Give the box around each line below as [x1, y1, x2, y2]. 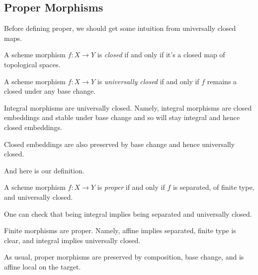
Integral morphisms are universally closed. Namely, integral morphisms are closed [4, 102, 252, 113]
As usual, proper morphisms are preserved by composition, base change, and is [4, 252, 244, 262]
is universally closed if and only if [97, 76, 199, 86]
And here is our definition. [4, 165, 85, 175]
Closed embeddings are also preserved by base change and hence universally [4, 138, 235, 149]
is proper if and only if [97, 182, 165, 192]
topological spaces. [4, 59, 61, 69]
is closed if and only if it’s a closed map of [97, 49, 225, 60]
